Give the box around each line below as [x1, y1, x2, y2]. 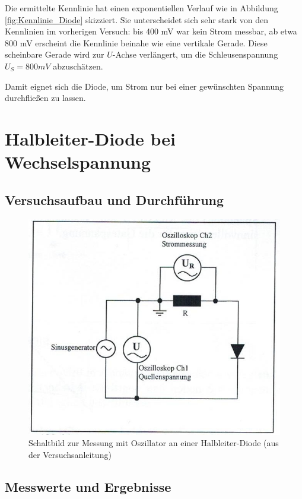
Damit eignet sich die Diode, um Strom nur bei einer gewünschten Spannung [5, 80, 284, 92]
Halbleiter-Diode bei [5, 126, 176, 150]
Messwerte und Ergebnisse [5, 477, 171, 495]
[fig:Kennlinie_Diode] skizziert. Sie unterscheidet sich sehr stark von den [5, 13, 269, 26]
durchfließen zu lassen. [5, 91, 86, 104]
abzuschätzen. [53, 59, 103, 72]
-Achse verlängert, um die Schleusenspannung [112, 48, 278, 61]
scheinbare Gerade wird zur [5, 48, 104, 61]
